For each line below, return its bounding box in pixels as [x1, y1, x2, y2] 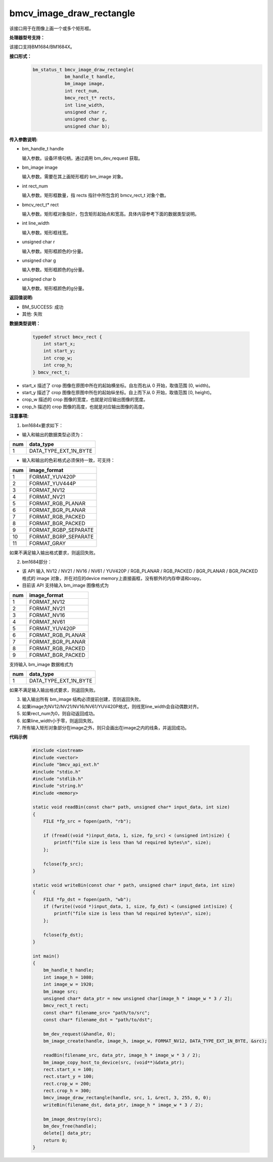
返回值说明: [9, 294, 33, 301]
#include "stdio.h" [32, 769, 81, 774]
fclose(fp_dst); [43, 932, 83, 938]
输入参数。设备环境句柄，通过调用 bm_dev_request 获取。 [22, 155, 143, 161]
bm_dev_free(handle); [43, 1124, 97, 1129]
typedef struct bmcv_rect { [32, 334, 102, 339]
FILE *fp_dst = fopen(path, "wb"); [43, 897, 131, 902]
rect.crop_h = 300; [43, 1088, 92, 1094]
